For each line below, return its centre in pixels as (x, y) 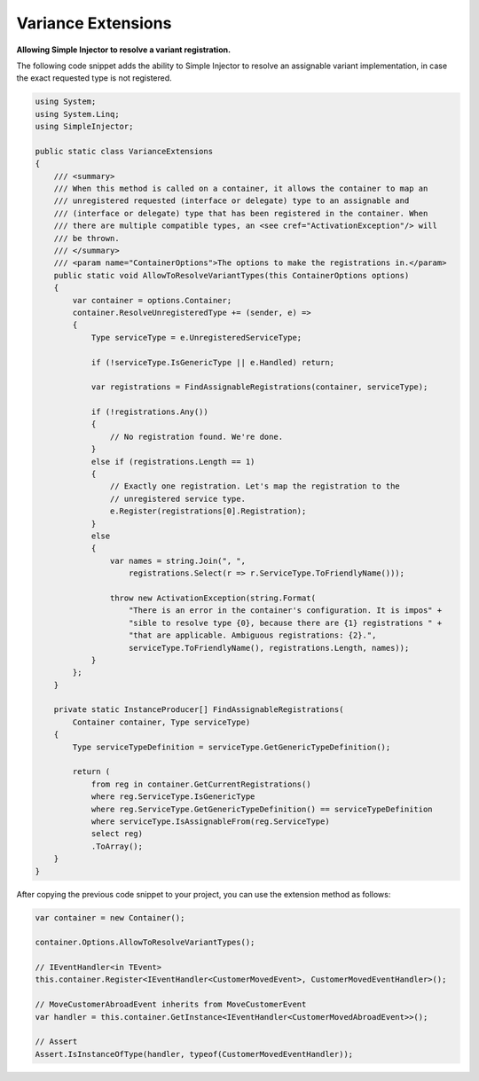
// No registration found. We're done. (196, 436)
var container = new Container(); (110, 917)
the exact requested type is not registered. (94, 78)
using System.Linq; (77, 114)
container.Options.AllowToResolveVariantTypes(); (145, 943)
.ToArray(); (117, 846)
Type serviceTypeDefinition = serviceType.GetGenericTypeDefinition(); (232, 747)
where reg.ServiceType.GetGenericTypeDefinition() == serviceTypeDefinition (262, 809)
